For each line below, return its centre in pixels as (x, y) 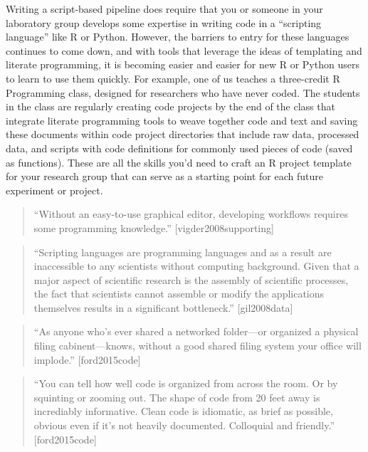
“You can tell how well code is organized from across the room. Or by (186, 383)
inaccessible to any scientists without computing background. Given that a (196, 266)
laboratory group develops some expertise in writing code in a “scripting (164, 22)
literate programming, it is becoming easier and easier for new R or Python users (183, 64)
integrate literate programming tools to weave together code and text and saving (182, 120)
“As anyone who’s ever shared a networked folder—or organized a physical (196, 331)
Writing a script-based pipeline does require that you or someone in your (164, 9)
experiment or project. (54, 190)
